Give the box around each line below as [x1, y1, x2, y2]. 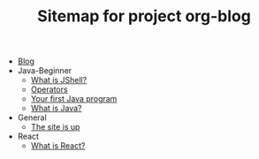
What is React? [30, 140, 86, 151]
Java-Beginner [17, 65, 72, 76]
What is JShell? [30, 75, 88, 86]
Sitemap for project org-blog [36, 6, 252, 26]
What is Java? [30, 103, 82, 114]
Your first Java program [30, 94, 118, 104]
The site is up [30, 122, 80, 132]
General [17, 112, 47, 123]
